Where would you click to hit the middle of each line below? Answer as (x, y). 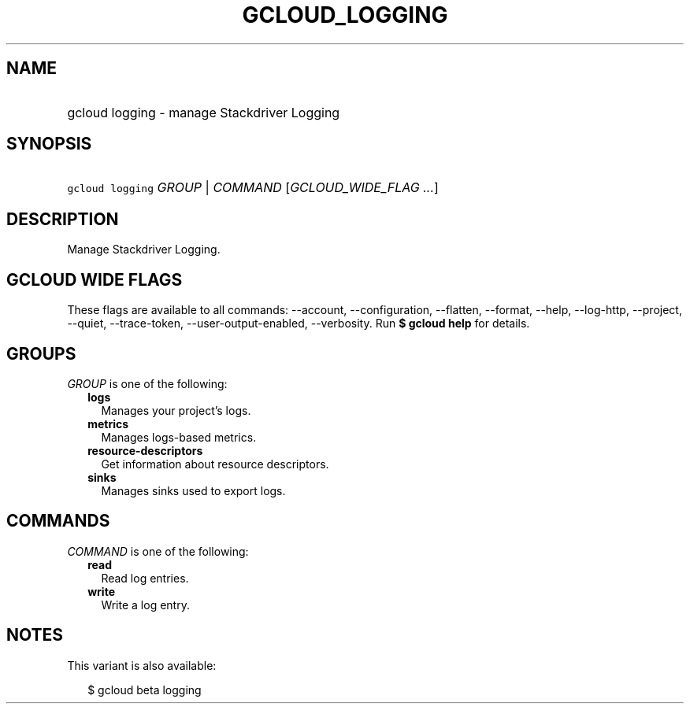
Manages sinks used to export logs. (193, 490)
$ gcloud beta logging (145, 690)
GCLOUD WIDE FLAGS (95, 279)
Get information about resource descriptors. (215, 464)
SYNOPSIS (49, 144)
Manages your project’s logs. (176, 410)
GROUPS (41, 353)
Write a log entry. (145, 605)
